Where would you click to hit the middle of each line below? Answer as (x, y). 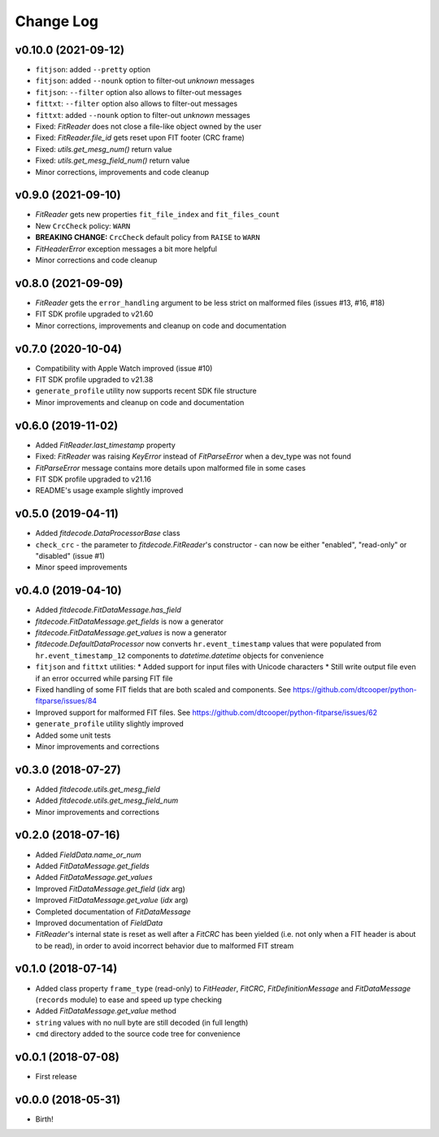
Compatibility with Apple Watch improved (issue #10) (124, 368)
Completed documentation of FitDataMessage (113, 912)
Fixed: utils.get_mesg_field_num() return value (113, 161)
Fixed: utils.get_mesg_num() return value (104, 149)
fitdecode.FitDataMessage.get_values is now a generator (131, 633)
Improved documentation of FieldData (99, 922)
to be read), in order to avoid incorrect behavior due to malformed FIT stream (165, 945)
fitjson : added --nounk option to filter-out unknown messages (145, 81)
